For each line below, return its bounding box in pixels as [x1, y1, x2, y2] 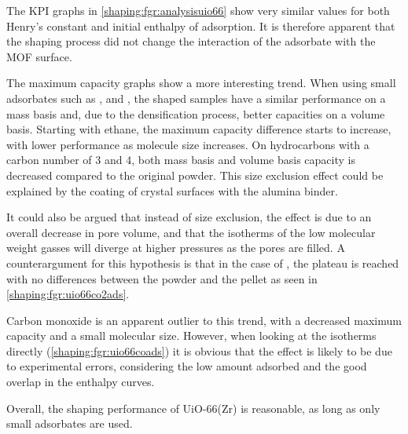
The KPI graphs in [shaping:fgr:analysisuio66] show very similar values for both [6, 2, 390, 18]
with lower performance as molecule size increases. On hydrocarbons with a [6, 136, 369, 152]
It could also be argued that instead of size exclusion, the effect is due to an [6, 209, 372, 225]
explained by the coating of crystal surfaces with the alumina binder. [6, 182, 338, 199]
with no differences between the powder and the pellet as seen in [6, 270, 318, 286]
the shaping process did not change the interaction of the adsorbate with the [6, 33, 376, 49]
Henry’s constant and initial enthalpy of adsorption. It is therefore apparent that [6, 17, 395, 34]
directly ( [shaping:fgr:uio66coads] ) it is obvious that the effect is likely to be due [6, 342, 392, 359]
